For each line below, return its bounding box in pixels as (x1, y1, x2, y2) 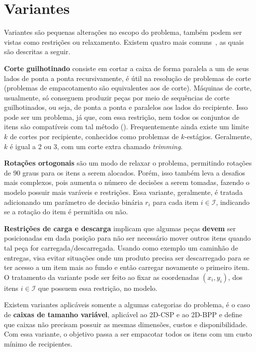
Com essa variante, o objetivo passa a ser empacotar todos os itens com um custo (4, 329, 252, 339)
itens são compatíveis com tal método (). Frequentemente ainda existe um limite (4, 121, 249, 132)
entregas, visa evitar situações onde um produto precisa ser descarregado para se (4, 252, 250, 263)
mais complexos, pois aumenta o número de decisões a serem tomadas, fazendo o (4, 177, 250, 187)
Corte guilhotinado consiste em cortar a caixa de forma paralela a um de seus (4, 63, 249, 73)
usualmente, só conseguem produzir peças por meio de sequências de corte (4, 92, 230, 102)
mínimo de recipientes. (4, 338, 73, 349)
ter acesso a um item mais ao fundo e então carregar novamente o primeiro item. (4, 262, 250, 272)
